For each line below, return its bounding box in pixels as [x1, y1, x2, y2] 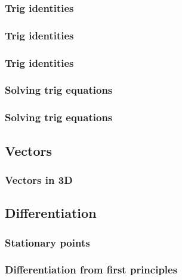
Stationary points [5, 235, 90, 250]
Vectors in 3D [5, 172, 73, 187]
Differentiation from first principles [5, 262, 178, 277]
